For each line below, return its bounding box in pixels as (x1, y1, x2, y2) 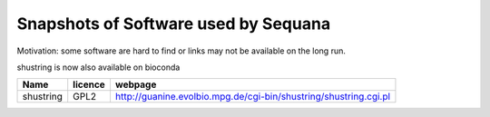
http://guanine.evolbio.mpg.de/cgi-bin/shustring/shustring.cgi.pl (114, 91, 390, 103)
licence (73, 78, 106, 91)
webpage (114, 78, 157, 91)
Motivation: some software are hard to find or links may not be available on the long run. (16, 45, 347, 56)
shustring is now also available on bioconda (16, 62, 181, 73)
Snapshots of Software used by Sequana (16, 14, 331, 34)
